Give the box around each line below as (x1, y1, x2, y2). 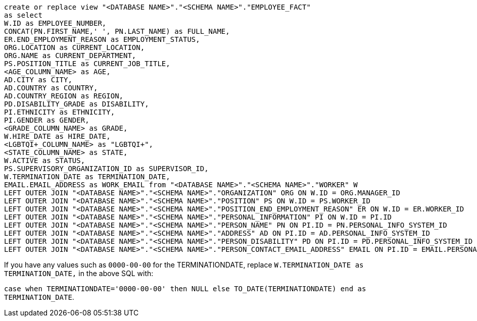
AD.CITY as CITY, (4, 76, 72, 84)
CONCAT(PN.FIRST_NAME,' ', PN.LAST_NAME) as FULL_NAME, (4, 27, 230, 35)
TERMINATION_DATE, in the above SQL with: (4, 269, 154, 278)
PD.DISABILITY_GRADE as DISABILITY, (4, 100, 149, 108)
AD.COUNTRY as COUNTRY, (4, 84, 98, 92)
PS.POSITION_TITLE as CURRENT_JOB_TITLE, (4, 60, 170, 68)
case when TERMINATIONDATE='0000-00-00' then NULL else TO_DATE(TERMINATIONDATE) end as (4, 285, 366, 293)
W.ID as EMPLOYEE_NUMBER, (4, 19, 107, 27)
